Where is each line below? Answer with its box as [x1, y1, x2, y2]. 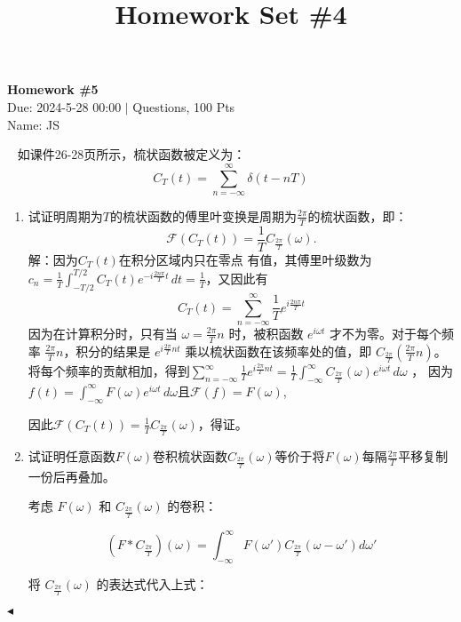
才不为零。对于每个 [330, 323, 442, 342]
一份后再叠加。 [28, 466, 115, 485]
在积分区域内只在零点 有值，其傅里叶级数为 [118, 250, 372, 268]
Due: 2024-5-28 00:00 [7, 97, 122, 116]
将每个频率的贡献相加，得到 [28, 362, 190, 380]
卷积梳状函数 [153, 447, 227, 466]
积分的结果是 [76, 341, 151, 360]
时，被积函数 [228, 323, 304, 342]
